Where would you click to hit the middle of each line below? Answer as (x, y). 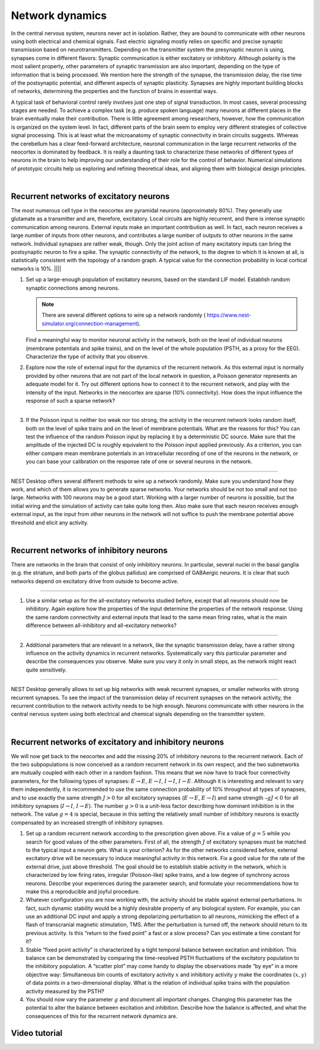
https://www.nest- (229, 315)
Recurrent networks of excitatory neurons (90, 196)
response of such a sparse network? (71, 400)
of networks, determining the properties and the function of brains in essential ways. (114, 91)
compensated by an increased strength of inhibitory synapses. (87, 822)
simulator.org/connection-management (89, 323)
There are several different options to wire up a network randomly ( (124, 315)
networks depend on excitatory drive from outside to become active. (95, 581)
